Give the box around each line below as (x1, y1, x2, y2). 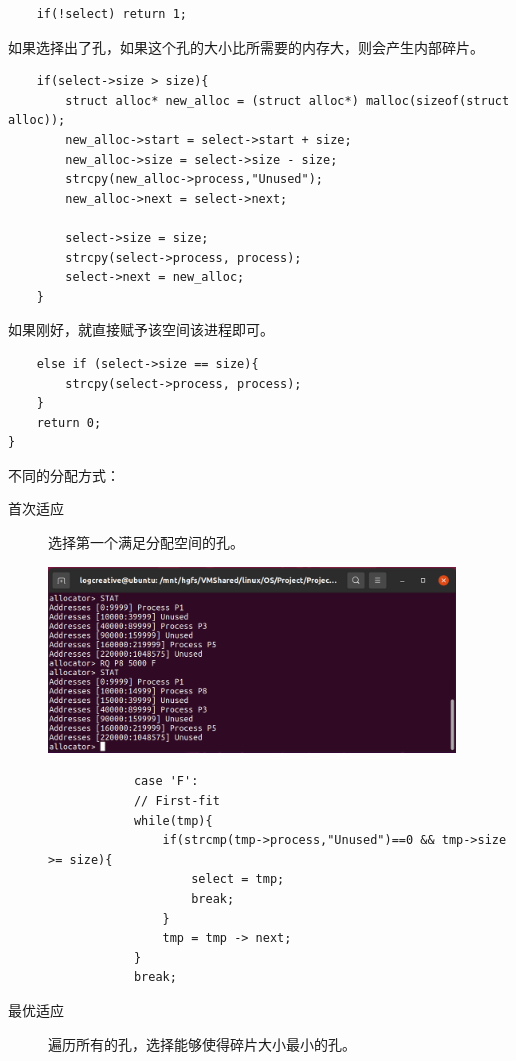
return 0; (36, 415, 102, 430)
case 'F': (133, 774, 199, 789)
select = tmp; (191, 872, 285, 887)
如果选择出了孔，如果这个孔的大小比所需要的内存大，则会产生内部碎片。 (8, 36, 484, 57)
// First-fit (133, 794, 220, 809)
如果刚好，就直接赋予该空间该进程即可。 (8, 319, 274, 340)
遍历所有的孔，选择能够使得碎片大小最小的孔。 (48, 1033, 356, 1054)
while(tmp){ (133, 813, 213, 828)
